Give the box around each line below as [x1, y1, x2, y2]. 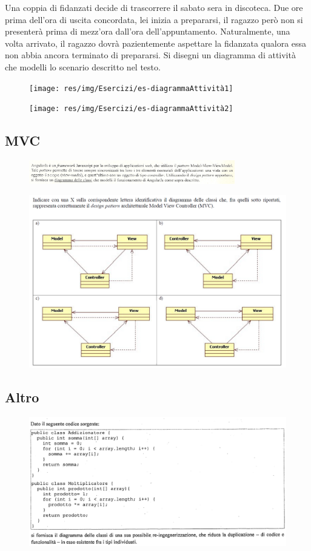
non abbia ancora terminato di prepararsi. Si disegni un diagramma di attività [5, 49, 296, 61]
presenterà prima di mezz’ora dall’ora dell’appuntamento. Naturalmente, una [5, 25, 290, 38]
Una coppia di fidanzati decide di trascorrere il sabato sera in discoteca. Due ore [5, 1, 303, 13]
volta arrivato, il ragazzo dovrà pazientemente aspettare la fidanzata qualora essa [5, 36, 307, 49]
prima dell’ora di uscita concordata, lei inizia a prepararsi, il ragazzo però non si [5, 13, 303, 25]
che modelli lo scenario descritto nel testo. [5, 60, 161, 73]
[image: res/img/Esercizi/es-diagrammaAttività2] [29, 104, 233, 113]
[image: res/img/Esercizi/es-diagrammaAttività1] [29, 84, 233, 93]
